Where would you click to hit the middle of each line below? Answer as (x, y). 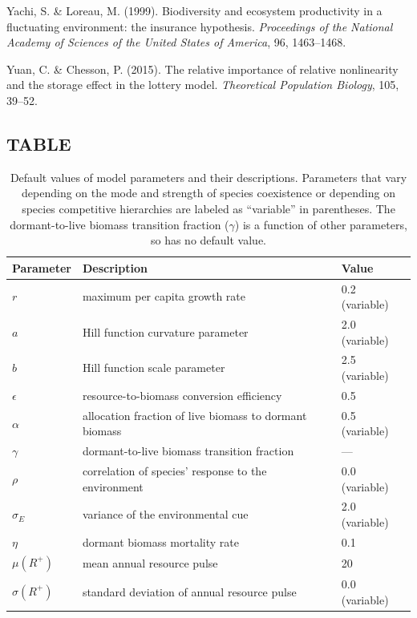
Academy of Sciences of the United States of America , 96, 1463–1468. (176, 42)
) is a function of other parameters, (321, 224)
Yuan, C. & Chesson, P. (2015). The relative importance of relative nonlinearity (202, 69)
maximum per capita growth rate (164, 296)
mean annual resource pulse (150, 562)
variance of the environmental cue (165, 514)
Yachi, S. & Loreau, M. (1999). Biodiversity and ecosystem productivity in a (194, 10)
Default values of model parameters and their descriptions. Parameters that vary (208, 177)
